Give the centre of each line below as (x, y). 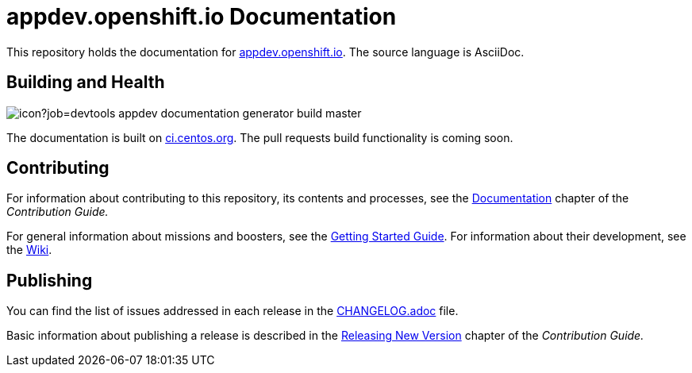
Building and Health (86, 83)
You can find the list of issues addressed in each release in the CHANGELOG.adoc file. (233, 311)
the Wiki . (29, 250)
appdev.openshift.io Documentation (202, 17)
